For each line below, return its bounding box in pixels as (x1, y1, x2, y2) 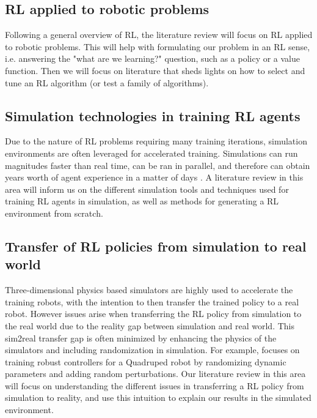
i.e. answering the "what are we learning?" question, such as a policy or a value (5, 52, 301, 65)
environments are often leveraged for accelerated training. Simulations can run (5, 146, 298, 159)
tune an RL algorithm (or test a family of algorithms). (5, 76, 209, 89)
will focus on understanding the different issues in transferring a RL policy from (5, 379, 304, 392)
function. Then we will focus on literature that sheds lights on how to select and (5, 64, 305, 77)
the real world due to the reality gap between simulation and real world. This (5, 319, 295, 332)
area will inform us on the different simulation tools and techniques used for (5, 182, 289, 195)
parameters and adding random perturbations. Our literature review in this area (5, 367, 306, 380)
